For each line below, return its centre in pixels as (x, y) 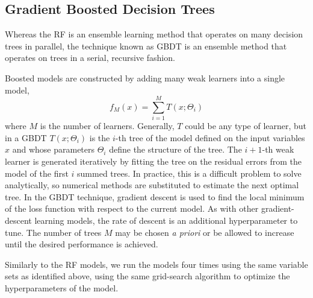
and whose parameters (54, 149)
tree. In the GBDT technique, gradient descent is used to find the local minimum (155, 196)
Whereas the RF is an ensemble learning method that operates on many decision (154, 34)
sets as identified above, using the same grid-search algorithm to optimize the (147, 276)
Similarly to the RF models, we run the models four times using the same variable (156, 264)
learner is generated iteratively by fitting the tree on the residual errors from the (153, 161)
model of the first (37, 173)
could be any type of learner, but (246, 126)
